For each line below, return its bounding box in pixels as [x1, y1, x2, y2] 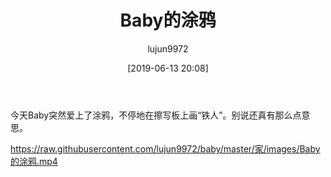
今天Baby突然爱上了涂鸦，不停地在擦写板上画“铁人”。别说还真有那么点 [10, 109, 302, 121]
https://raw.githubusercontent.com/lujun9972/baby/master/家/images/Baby [10, 142, 321, 155]
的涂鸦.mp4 [10, 155, 58, 167]
